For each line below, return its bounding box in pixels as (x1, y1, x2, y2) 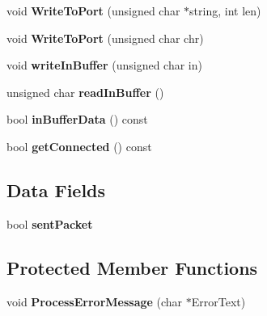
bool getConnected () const (6, 137, 152, 154)
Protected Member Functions (6, 255, 258, 280)
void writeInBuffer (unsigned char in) (6, 57, 202, 74)
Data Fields (6, 177, 106, 202)
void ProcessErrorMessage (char (6, 293, 183, 310)
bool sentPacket (6, 215, 93, 232)
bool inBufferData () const (6, 111, 148, 128)
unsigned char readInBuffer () (6, 83, 164, 100)
